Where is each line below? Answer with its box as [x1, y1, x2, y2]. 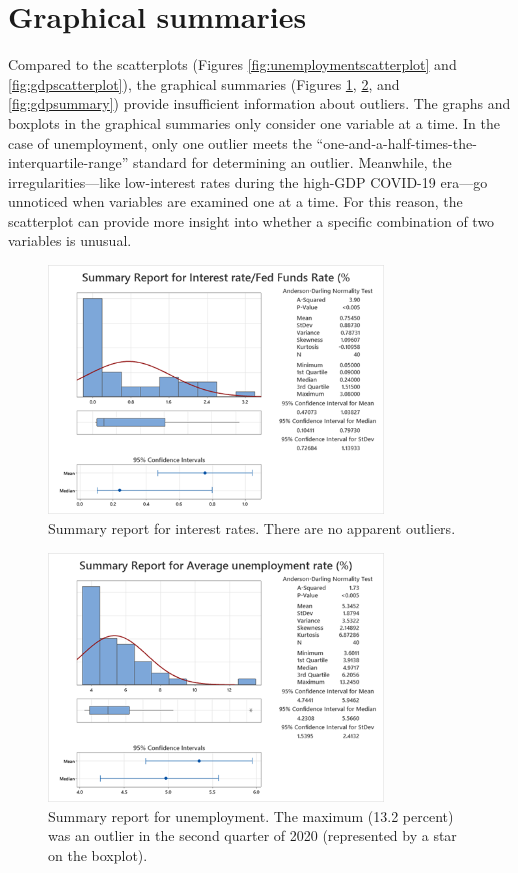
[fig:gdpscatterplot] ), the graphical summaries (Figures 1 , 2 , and [8, 73, 400, 94]
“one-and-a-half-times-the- [316, 132, 477, 153]
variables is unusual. [8, 230, 132, 251]
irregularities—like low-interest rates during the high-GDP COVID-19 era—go [8, 171, 488, 192]
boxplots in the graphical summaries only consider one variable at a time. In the [8, 112, 501, 133]
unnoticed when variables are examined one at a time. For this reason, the [8, 191, 463, 212]
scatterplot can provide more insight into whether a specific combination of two [8, 210, 495, 231]
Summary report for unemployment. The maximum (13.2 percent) [48, 805, 454, 826]
